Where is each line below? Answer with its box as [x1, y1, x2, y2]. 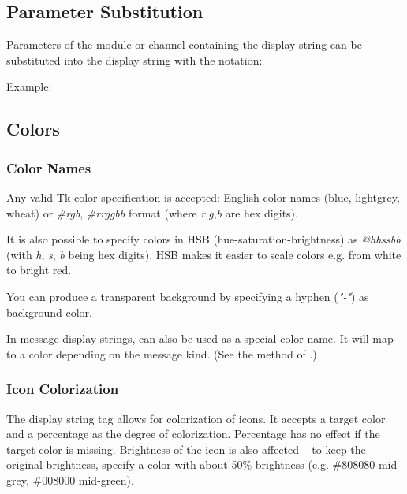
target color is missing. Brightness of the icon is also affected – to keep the [6, 440, 366, 457]
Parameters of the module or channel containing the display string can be [6, 36, 362, 53]
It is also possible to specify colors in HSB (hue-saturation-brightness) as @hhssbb [6, 231, 401, 247]
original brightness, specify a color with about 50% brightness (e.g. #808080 [6, 456, 375, 473]
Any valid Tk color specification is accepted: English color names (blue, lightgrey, [6, 188, 400, 205]
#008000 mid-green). [32, 471, 134, 488]
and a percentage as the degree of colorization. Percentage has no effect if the [6, 425, 380, 442]
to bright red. [6, 262, 72, 278]
